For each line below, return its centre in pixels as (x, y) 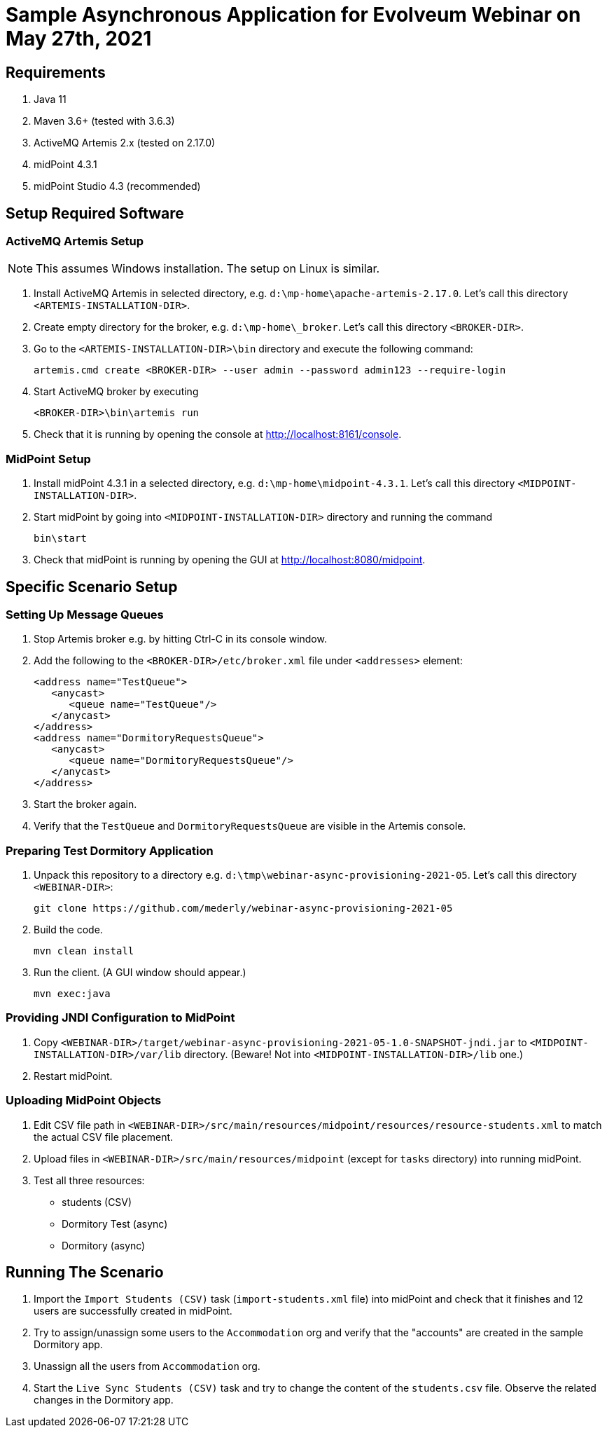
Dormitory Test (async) (115, 1223)
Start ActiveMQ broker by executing (116, 392)
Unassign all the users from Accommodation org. (147, 1366)
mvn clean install (84, 951)
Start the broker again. (85, 804)
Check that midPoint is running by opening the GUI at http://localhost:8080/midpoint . (230, 560)
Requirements (56, 72)
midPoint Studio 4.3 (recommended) (117, 186)
